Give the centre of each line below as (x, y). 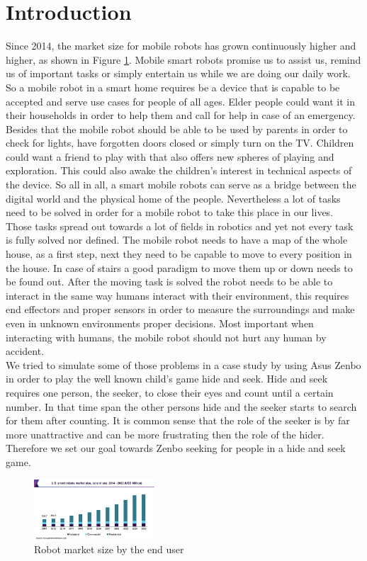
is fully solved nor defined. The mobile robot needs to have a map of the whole (177, 240)
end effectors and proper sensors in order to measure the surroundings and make (180, 309)
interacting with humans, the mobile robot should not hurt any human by (166, 337)
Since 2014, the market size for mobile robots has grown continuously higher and (181, 46)
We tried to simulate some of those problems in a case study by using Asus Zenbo (183, 364)
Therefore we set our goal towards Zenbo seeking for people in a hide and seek (176, 448)
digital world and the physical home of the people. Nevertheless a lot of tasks (173, 198)
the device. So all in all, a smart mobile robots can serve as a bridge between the (181, 185)
